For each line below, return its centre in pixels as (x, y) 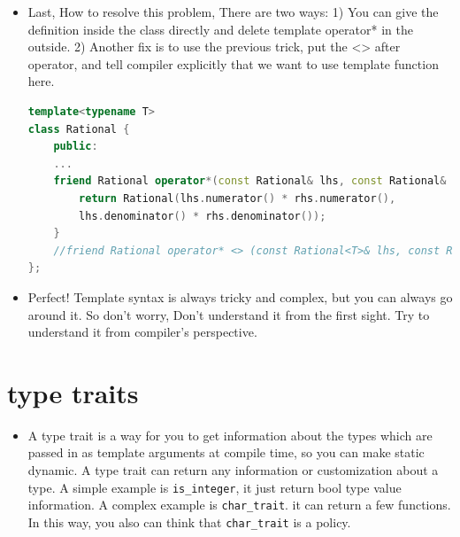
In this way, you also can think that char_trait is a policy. (189, 521)
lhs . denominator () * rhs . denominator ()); (203, 216)
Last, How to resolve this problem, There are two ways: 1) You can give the (233, 12)
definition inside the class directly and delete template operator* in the (220, 29)
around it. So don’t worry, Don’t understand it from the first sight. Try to (229, 314)
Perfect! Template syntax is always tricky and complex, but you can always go (240, 296)
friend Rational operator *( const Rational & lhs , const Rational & (250, 181)
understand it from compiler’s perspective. (142, 332)
